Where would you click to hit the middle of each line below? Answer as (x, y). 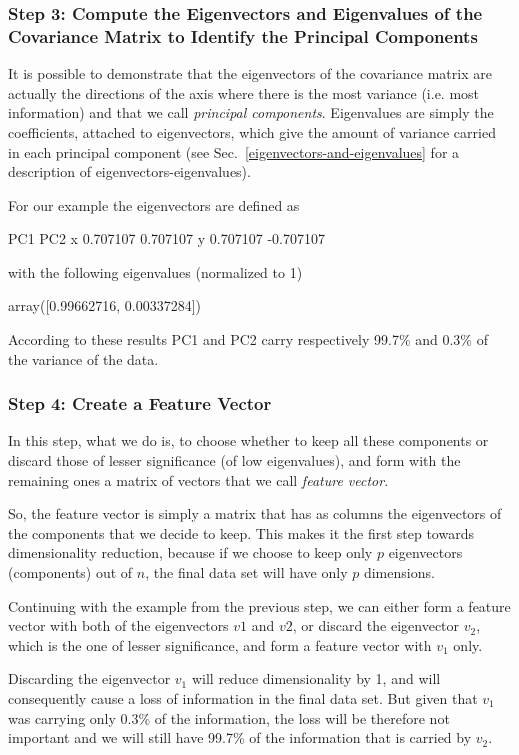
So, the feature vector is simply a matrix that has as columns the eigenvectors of (255, 513)
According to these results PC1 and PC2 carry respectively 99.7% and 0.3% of (248, 339)
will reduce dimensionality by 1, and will (316, 678)
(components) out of (70, 572)
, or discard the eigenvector (376, 625)
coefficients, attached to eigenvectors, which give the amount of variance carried (252, 131)
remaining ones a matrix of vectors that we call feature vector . (198, 479)
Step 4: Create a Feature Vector (140, 403)
